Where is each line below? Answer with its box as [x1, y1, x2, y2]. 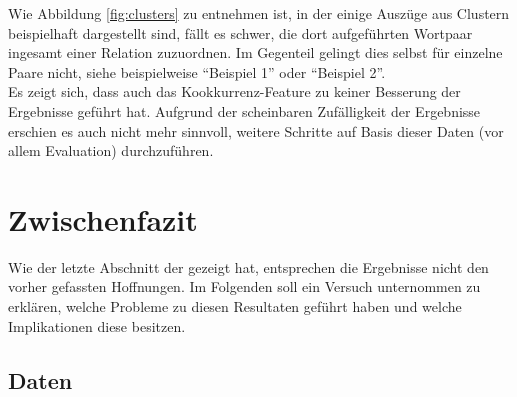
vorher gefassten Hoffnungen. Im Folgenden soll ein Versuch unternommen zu [8, 276, 481, 297]
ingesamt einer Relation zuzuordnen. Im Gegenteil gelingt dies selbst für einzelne [8, 42, 503, 63]
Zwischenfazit [8, 198, 198, 239]
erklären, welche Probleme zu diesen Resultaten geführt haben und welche [8, 296, 462, 317]
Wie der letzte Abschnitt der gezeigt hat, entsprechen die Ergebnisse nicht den [8, 256, 489, 277]
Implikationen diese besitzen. [8, 315, 186, 336]
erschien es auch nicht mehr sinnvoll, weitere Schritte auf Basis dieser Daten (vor [8, 120, 504, 141]
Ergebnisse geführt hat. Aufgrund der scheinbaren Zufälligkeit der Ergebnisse [8, 100, 481, 121]
